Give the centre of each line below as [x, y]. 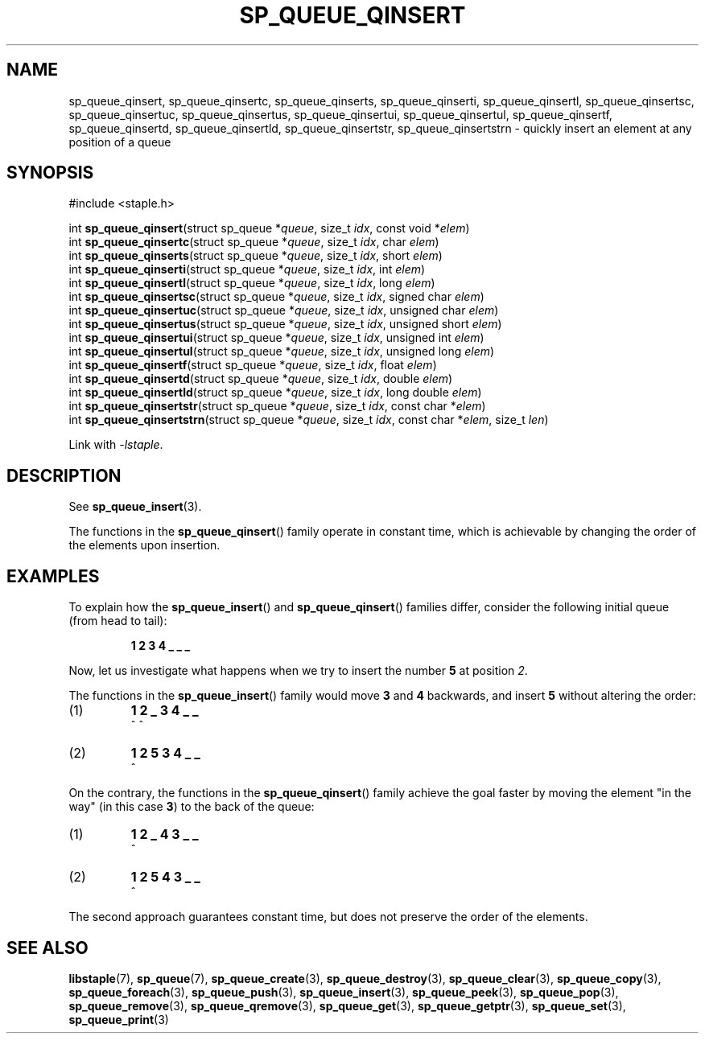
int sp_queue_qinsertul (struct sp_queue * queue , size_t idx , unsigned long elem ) [282, 351]
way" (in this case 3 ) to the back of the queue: [192, 807]
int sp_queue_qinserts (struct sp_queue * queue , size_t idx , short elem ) [256, 256]
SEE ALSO [47, 948]
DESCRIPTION [64, 475]
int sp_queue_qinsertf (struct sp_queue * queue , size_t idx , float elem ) [253, 365]
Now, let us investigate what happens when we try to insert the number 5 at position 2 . [298, 671]
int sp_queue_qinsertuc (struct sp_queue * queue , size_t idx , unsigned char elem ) [284, 310]
